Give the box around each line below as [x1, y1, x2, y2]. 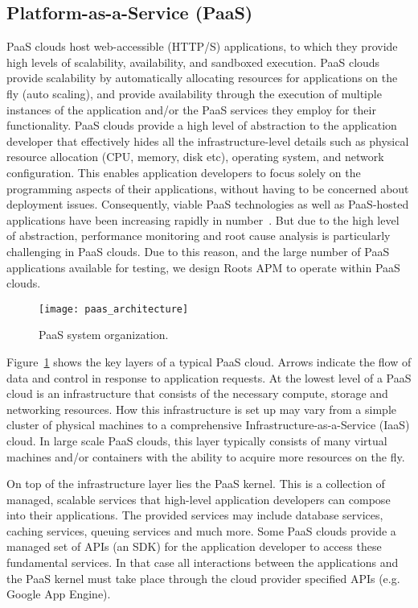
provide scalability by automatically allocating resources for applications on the [6, 69, 398, 86]
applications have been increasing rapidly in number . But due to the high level [6, 211, 400, 228]
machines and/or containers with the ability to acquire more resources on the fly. [6, 448, 405, 465]
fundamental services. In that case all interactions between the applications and [6, 554, 399, 571]
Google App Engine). [6, 585, 111, 602]
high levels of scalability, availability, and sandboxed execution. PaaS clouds [6, 53, 380, 70]
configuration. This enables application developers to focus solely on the [6, 163, 361, 180]
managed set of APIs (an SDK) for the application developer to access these [6, 538, 382, 555]
